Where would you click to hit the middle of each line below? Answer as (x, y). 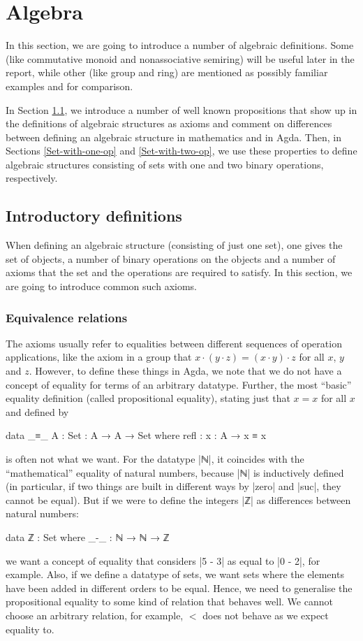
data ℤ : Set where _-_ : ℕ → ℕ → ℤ (88, 536)
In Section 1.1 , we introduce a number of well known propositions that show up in (181, 109)
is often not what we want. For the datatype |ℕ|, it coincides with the (155, 459)
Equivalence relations (67, 317)
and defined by (37, 411)
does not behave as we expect (266, 615)
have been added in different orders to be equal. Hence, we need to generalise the (179, 588)
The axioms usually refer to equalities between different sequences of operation (174, 343)
